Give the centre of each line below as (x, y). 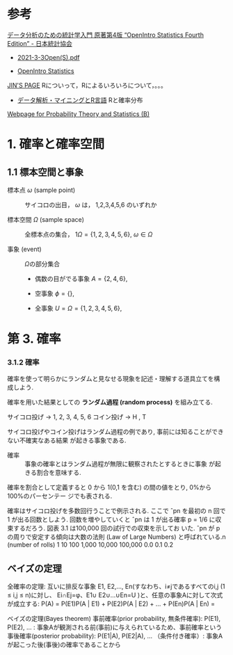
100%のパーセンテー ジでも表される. (60, 496)
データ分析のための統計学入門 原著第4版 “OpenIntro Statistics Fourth (105, 35)
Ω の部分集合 (42, 264)
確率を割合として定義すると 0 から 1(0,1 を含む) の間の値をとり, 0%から (110, 487)
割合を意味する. (59, 473)
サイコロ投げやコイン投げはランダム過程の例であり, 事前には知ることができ (115, 432)
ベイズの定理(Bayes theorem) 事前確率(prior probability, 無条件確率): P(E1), (114, 619)
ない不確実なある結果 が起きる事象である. (67, 440)
